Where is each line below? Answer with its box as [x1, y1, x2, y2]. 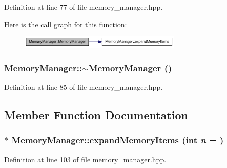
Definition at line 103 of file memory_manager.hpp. [4, 154, 167, 164]
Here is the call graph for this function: [4, 18, 127, 29]
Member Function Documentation [4, 106, 189, 122]
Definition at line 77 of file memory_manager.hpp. [4, 2, 163, 12]
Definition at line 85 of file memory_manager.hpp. [4, 81, 163, 92]
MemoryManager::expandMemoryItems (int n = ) [11, 134, 224, 146]
